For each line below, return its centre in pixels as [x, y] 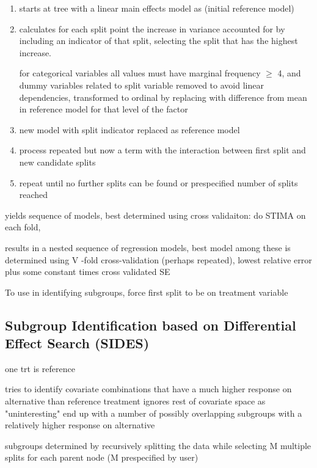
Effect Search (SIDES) [77, 343]
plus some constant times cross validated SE [88, 272]
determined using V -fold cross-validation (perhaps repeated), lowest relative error [158, 259]
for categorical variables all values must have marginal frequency [140, 73]
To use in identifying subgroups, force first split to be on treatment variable [147, 292]
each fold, [23, 227]
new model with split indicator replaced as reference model [129, 129]
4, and [289, 73]
